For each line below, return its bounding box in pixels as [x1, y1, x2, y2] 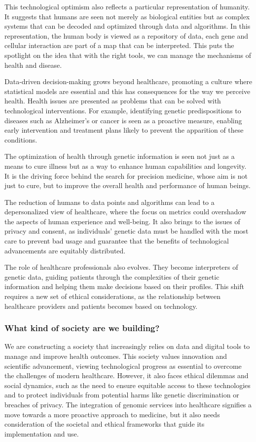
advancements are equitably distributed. [4, 245, 126, 255]
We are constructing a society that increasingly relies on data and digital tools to [4, 341, 250, 351]
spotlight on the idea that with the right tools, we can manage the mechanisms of [4, 49, 252, 60]
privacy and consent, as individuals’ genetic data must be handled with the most [4, 226, 249, 236]
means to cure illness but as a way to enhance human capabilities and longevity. [4, 160, 247, 171]
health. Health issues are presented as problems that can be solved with [4, 96, 221, 106]
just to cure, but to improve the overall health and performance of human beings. [4, 180, 251, 191]
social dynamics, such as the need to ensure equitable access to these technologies [4, 380, 251, 390]
